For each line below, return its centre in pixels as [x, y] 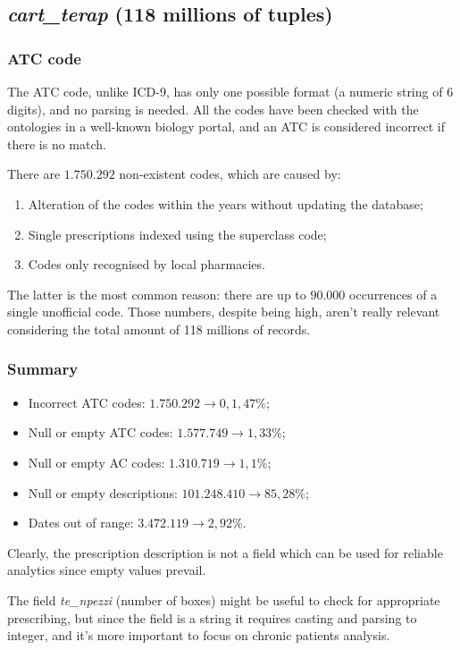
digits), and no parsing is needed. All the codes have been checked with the [213, 109]
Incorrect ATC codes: [87, 402]
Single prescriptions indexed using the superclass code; [177, 234]
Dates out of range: [81, 523]
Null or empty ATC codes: [100, 432]
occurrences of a [393, 294]
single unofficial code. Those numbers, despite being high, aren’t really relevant [224, 312]
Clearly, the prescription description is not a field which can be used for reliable [225, 552]
